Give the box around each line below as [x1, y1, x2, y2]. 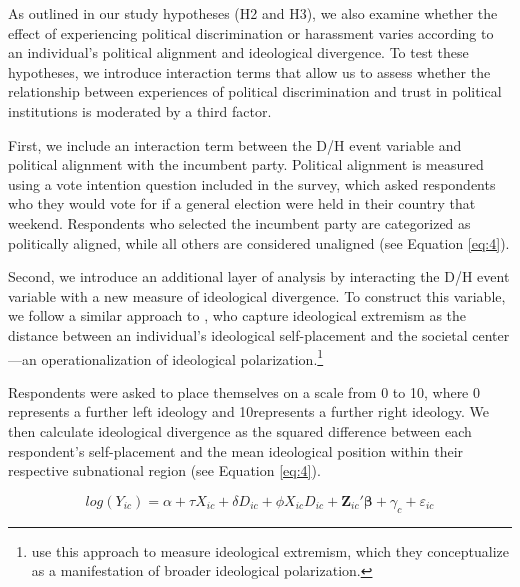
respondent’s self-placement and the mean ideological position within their [8, 440, 464, 461]
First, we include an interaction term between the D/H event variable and [8, 134, 462, 155]
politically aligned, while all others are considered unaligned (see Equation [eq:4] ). [8, 232, 510, 253]
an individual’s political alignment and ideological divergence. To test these [8, 42, 469, 63]
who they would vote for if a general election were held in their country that [8, 193, 476, 214]
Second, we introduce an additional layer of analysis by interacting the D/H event [8, 266, 510, 287]
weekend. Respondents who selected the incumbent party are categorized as [8, 212, 471, 233]
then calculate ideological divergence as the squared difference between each [8, 420, 472, 441]
